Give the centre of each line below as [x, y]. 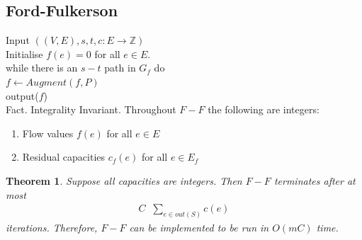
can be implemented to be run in [199, 228]
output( [22, 95]
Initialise [24, 53]
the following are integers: [264, 109]
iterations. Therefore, [52, 228]
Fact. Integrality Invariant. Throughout [91, 109]
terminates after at [315, 180]
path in [120, 68]
